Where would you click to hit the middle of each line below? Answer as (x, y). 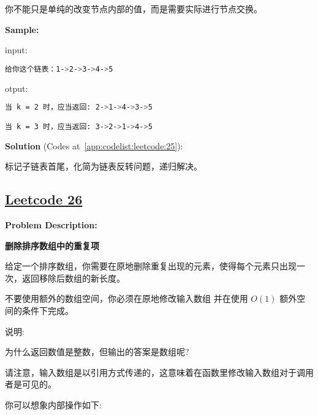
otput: (17, 88)
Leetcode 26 (44, 199)
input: (16, 50)
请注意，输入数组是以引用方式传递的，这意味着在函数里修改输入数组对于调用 (159, 372)
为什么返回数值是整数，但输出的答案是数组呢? (97, 352)
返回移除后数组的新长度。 (73, 278)
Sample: (22, 29)
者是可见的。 (31, 384)
